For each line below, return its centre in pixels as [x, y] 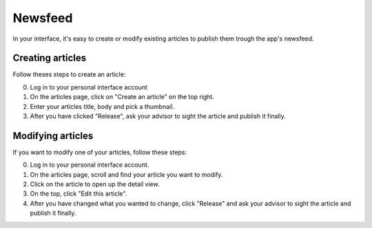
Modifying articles [53, 135]
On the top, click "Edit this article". [79, 194]
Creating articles [50, 58]
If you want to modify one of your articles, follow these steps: [100, 152]
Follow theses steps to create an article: [69, 74]
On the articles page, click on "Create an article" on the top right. [122, 97]
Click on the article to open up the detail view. [95, 184]
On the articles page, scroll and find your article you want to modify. [126, 174]
